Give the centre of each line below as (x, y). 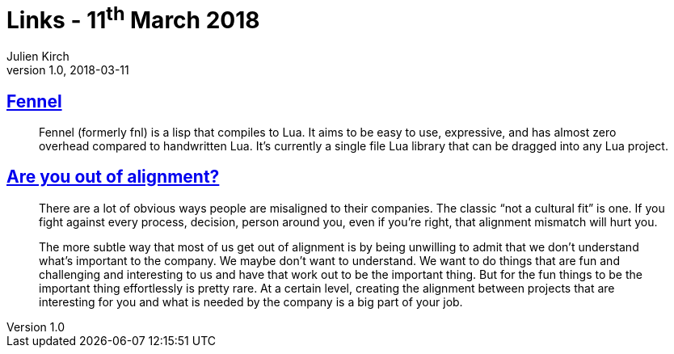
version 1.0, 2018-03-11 (68, 70)
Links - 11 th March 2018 (133, 18)
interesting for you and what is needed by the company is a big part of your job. (251, 301)
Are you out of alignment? (113, 177)
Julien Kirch (38, 57)
